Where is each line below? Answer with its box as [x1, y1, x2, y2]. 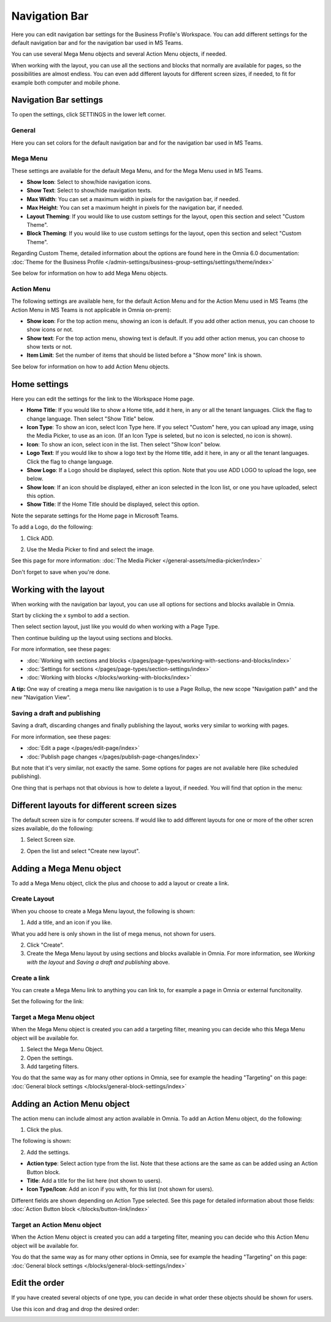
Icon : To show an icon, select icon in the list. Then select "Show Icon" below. [26, 440, 221, 448]
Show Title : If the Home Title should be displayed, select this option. [26, 500, 200, 508]
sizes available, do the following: [11, 825, 94, 832]
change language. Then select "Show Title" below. [26, 415, 154, 422]
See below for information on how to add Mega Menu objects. [11, 269, 168, 277]
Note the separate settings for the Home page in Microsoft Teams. [11, 512, 179, 519]
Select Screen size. [26, 836, 76, 843]
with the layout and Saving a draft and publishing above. [26, 958, 170, 966]
